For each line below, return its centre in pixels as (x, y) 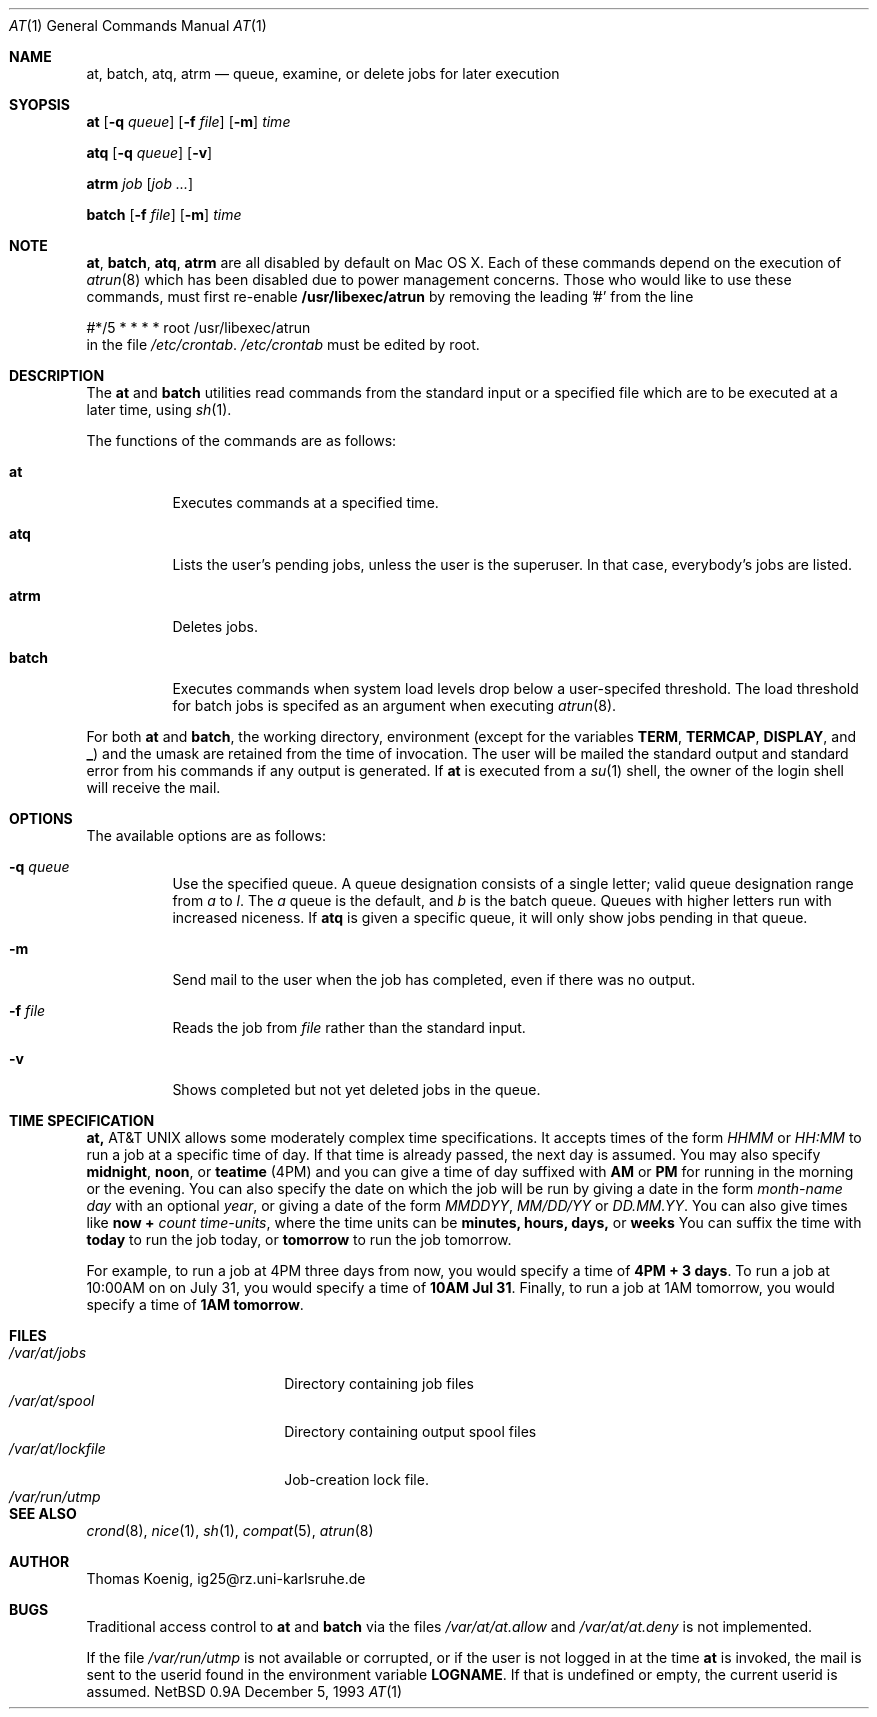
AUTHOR (39, 1561)
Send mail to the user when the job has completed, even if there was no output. (434, 979)
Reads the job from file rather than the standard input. (349, 1027)
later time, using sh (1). (159, 409)
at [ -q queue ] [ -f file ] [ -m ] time (188, 121)
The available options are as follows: (206, 835)
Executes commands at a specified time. (305, 502)
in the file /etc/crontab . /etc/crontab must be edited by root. (283, 344)
